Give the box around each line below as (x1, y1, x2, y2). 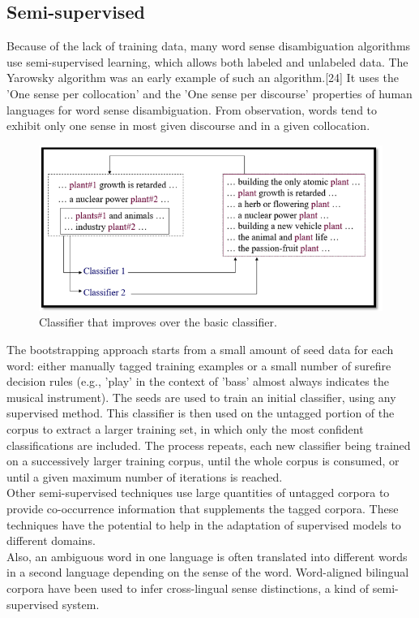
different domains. (6, 532, 96, 549)
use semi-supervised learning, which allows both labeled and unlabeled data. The (6, 53, 408, 70)
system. (62, 595, 100, 612)
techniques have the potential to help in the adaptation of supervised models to (6, 516, 401, 533)
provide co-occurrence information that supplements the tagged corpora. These (6, 500, 399, 516)
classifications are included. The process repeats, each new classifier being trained (6, 436, 411, 453)
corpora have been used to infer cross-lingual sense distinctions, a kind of (6, 579, 370, 596)
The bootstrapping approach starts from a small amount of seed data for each (6, 341, 394, 358)
